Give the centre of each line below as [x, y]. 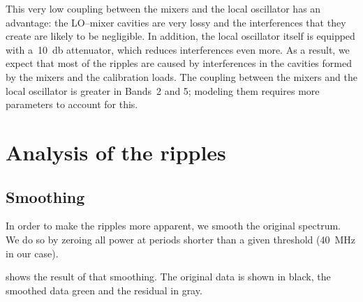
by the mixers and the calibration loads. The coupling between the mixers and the [181, 76]
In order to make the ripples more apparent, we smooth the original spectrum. [173, 226]
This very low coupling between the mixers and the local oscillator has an [163, 8]
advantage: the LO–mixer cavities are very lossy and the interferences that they [176, 22]
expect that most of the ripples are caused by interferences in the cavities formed [179, 63]
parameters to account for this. [72, 104]
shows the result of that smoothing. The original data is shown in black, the [168, 277]
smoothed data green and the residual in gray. [104, 290]
